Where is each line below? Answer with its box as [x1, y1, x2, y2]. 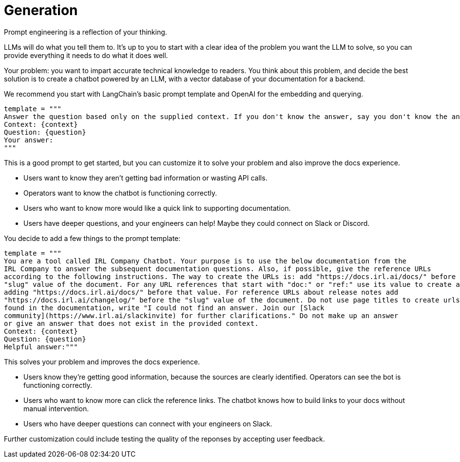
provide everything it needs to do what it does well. [4, 51, 168, 60]
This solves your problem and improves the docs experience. [4, 357, 200, 366]
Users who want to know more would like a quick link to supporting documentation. [23, 203, 291, 212]
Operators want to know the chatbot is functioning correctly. [23, 188, 217, 197]
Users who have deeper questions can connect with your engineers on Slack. [23, 419, 272, 428]
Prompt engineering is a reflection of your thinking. [4, 27, 167, 36]
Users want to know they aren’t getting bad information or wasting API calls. [23, 173, 268, 182]
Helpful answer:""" [4, 342, 78, 351]
